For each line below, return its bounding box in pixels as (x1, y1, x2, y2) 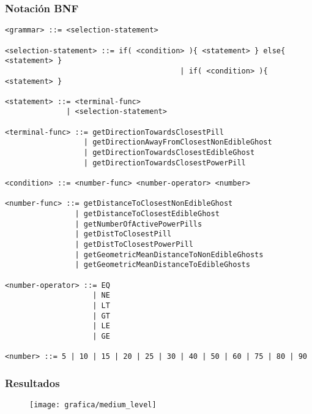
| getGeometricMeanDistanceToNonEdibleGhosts (75, 250, 264, 259)
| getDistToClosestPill (75, 230, 172, 239)
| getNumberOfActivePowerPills (75, 219, 202, 228)
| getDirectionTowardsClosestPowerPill (83, 158, 246, 167)
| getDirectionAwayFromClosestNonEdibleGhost (83, 138, 272, 147)
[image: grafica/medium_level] (29, 401, 157, 410)
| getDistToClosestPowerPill (75, 240, 193, 249)
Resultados (5, 375, 60, 390)
